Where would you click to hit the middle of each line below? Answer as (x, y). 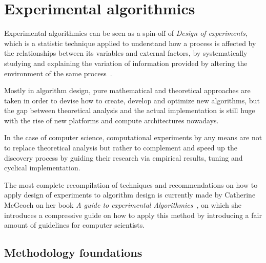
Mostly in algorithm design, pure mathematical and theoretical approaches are (127, 90)
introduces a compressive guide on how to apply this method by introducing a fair (133, 215)
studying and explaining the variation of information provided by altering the (126, 63)
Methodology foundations (73, 253)
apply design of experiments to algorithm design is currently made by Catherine (130, 195)
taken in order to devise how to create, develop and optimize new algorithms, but (132, 100)
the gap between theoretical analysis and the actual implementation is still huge (130, 110)
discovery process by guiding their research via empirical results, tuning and (124, 157)
